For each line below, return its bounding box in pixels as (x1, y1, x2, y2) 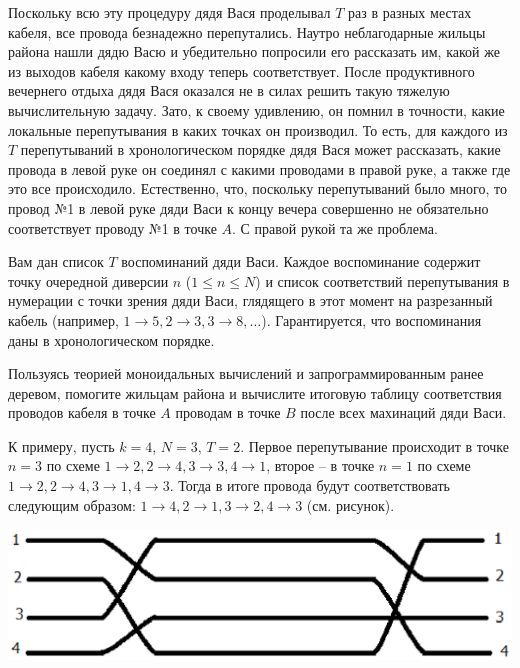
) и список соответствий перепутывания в (255, 270, 510, 291)
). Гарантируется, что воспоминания (261, 309, 482, 330)
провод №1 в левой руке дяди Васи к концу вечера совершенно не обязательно (8, 197, 489, 218)
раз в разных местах (348, 2, 472, 22)
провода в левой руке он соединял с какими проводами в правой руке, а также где (8, 158, 511, 179)
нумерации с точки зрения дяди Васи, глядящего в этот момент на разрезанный (8, 290, 493, 311)
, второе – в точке (266, 455, 375, 476)
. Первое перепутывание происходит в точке (240, 435, 510, 456)
